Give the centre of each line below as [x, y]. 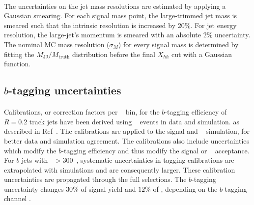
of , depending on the [185, 189]
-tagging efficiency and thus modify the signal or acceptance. [155, 150]
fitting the [19, 54]
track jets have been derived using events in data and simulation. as [134, 121]
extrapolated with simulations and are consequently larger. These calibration [120, 169]
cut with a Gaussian [202, 54]
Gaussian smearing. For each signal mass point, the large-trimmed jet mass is [120, 15]
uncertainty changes [34, 189]
